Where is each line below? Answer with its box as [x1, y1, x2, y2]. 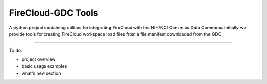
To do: [9, 47, 22, 54]
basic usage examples [21, 63, 67, 69]
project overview [21, 56, 56, 62]
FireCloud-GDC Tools [9, 7, 98, 18]
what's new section [21, 70, 61, 76]
